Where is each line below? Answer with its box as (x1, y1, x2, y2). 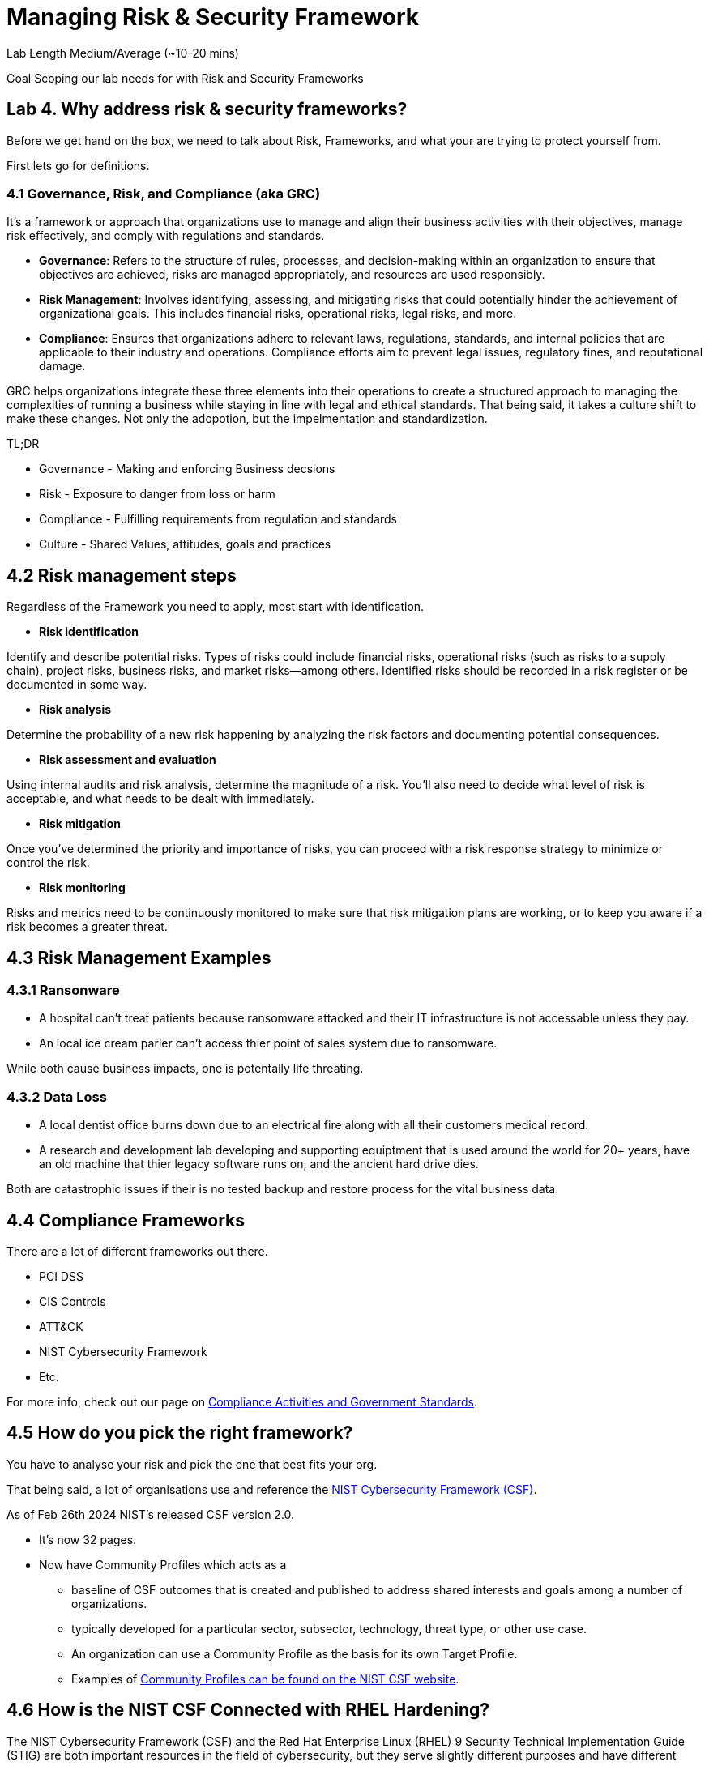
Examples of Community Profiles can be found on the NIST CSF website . (71, 1671, 459, 1686)
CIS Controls (39, 1295, 106, 1308)
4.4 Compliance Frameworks (6, 1209, 246, 1231)
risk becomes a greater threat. (6, 919, 168, 934)
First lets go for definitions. (6, 158, 150, 173)
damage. (39, 359, 86, 373)
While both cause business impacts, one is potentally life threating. (6, 1061, 364, 1076)
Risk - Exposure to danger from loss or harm (39, 487, 275, 501)
